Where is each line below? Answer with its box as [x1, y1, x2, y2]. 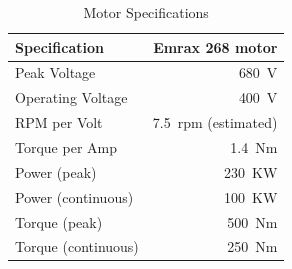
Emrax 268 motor [153, 36, 278, 57]
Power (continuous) [15, 186, 134, 207]
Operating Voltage [15, 87, 128, 108]
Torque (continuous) [15, 236, 139, 257]
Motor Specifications [83, 2, 209, 22]
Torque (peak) [15, 211, 103, 232]
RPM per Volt [15, 112, 103, 133]
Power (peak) [15, 161, 97, 182]
